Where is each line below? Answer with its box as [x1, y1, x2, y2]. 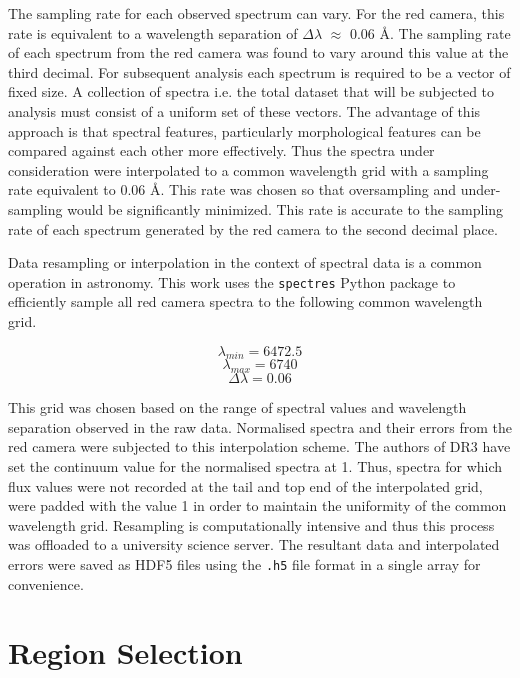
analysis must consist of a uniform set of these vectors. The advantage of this [8, 100, 481, 121]
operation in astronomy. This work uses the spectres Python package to [8, 271, 456, 292]
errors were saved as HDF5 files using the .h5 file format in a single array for [8, 553, 481, 574]
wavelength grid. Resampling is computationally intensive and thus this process [8, 514, 495, 535]
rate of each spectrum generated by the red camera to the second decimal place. [8, 218, 498, 239]
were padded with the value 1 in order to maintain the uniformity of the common [8, 495, 507, 516]
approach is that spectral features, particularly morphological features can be [8, 120, 481, 141]
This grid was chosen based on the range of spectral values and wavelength [8, 397, 467, 418]
